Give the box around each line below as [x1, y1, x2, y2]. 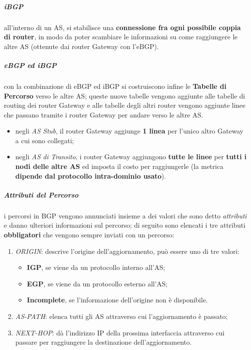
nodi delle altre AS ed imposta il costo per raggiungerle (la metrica [15, 161, 223, 171]
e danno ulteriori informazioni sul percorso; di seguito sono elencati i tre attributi [4, 220, 246, 230]
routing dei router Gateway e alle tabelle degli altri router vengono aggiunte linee [4, 100, 246, 110]
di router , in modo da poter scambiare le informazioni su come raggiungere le [4, 32, 238, 42]
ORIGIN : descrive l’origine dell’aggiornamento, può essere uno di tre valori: [15, 246, 240, 256]
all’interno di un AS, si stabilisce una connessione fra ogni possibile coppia [4, 22, 241, 32]
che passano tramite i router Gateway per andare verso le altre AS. [4, 109, 204, 119]
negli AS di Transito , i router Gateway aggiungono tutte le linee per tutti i [15, 151, 247, 162]
